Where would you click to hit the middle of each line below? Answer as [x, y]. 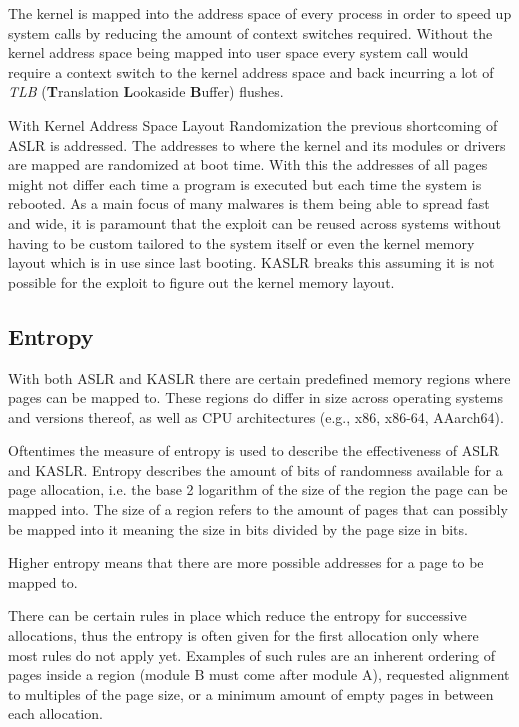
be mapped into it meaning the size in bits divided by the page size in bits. [238, 528]
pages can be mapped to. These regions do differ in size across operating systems [256, 397]
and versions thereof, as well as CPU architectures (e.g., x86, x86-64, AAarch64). [256, 416]
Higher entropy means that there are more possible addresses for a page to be [246, 562]
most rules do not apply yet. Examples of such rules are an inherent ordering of [251, 654]
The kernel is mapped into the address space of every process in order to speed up [260, 13]
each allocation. [55, 713]
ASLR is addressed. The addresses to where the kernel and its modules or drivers [257, 144]
